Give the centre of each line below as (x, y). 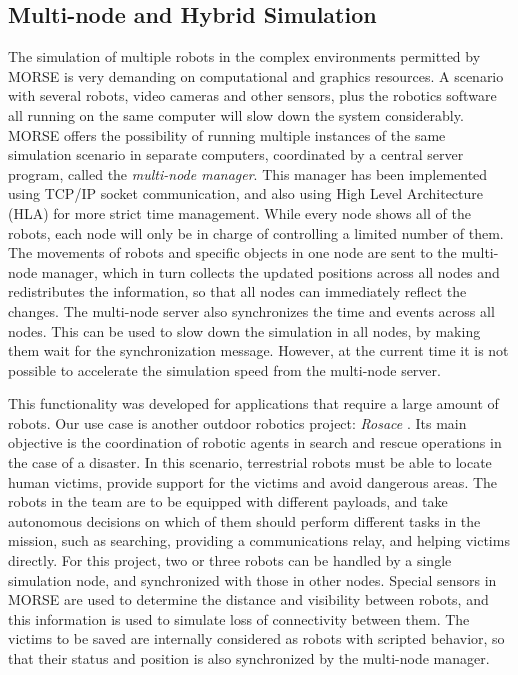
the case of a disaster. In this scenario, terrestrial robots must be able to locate (250, 462)
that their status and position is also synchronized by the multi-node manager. (249, 658)
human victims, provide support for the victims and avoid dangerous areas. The (253, 481)
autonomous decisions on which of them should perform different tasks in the (244, 520)
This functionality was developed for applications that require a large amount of (253, 403)
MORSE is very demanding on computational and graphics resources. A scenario (256, 75)
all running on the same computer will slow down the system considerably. (236, 114)
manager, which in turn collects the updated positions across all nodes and (270, 271)
